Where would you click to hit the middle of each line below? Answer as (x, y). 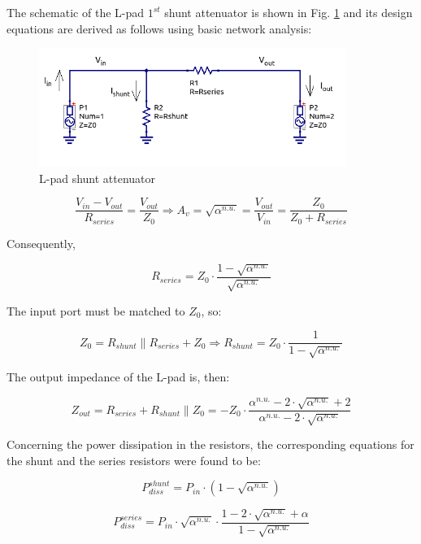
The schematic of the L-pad (76, 12)
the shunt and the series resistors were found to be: (134, 460)
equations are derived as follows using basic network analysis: (159, 28)
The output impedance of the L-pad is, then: (118, 377)
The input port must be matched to (96, 310)
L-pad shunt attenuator (98, 178)
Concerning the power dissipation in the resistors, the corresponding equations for (210, 444)
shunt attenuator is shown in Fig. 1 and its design (289, 12)
